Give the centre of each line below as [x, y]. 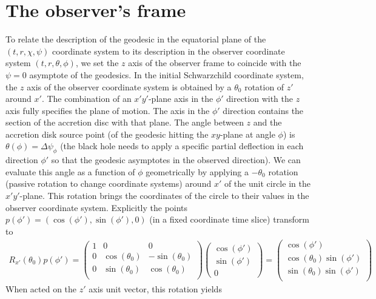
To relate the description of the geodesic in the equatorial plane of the [136, 39]
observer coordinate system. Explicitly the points [97, 207]
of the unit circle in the [267, 183]
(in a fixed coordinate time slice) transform [229, 219]
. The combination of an [86, 99]
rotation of [264, 86]
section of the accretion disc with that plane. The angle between [125, 122]
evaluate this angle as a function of [70, 171]
